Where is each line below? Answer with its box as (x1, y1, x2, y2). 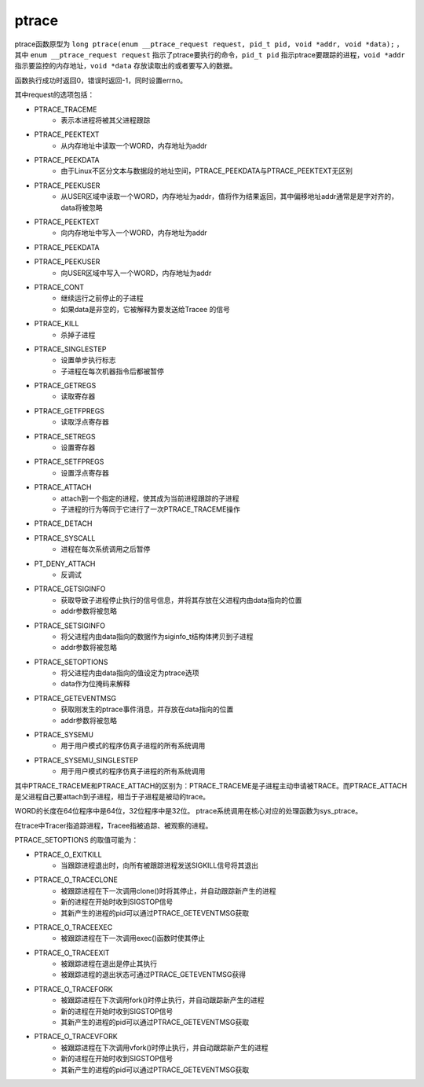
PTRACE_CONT (34, 282, 85, 292)
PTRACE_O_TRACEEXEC (34, 922, 113, 931)
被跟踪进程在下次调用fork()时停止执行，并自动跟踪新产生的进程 (60, 995, 265, 1005)
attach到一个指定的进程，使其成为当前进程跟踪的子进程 (60, 494, 239, 503)
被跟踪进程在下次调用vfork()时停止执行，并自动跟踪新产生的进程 (60, 1042, 269, 1052)
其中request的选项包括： (14, 90, 95, 100)
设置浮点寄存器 (60, 468, 109, 477)
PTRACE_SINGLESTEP (34, 344, 107, 354)
